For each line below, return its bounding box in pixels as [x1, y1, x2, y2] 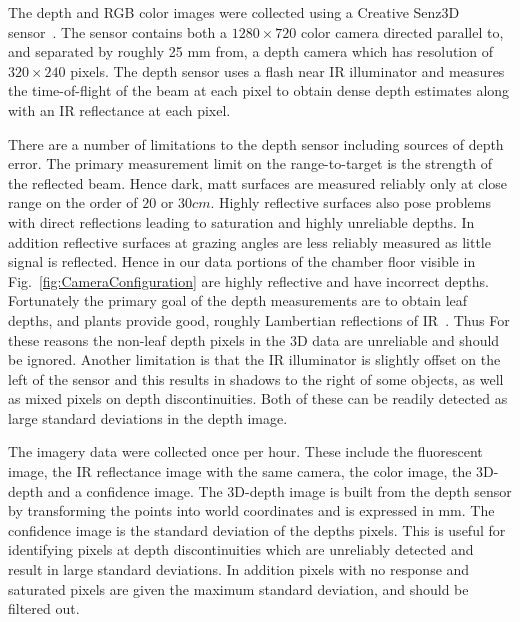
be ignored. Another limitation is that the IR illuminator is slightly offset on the [8, 349, 501, 370]
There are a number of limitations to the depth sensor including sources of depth [8, 133, 504, 154]
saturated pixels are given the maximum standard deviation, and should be [8, 578, 469, 599]
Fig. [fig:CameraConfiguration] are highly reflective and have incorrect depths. [8, 270, 489, 291]
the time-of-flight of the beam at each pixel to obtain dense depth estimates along [8, 80, 510, 101]
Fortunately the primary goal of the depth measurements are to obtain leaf [8, 290, 468, 311]
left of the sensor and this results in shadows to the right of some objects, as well [8, 368, 504, 389]
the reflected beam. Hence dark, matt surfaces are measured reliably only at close [8, 172, 508, 193]
